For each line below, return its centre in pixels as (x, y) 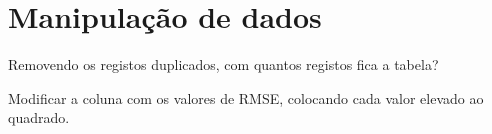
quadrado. (39, 117)
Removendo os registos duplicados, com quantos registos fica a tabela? (223, 64)
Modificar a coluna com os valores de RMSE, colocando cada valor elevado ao (246, 97)
